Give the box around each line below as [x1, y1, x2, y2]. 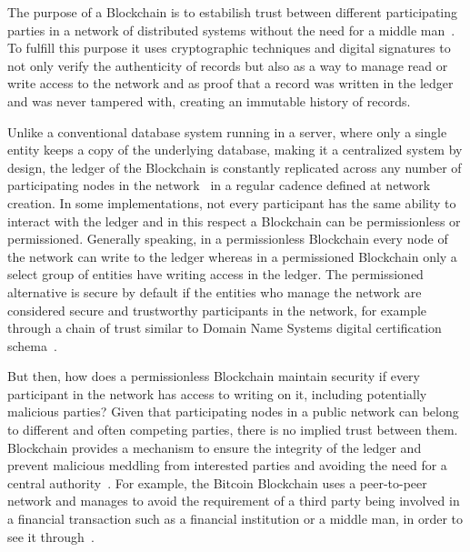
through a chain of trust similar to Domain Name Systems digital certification [7, 318, 442, 337]
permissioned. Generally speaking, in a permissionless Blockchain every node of [7, 229, 448, 248]
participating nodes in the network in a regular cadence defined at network [7, 176, 431, 195]
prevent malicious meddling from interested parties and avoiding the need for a [7, 456, 447, 475]
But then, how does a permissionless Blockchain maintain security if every [7, 366, 420, 386]
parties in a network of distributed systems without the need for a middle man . [7, 20, 455, 39]
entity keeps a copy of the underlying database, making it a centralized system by [7, 140, 463, 159]
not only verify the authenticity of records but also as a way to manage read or [7, 55, 448, 75]
